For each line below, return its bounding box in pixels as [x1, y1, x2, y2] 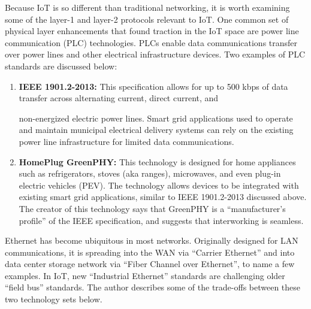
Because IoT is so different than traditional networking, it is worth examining [5, 1, 290, 13]
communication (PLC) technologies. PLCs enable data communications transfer [5, 36, 298, 49]
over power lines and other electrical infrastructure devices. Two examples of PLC [5, 48, 306, 60]
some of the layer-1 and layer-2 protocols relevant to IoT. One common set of [5, 13, 289, 25]
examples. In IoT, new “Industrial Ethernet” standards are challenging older [5, 269, 285, 281]
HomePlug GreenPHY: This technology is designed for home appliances [19, 155, 296, 168]
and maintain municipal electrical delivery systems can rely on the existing [19, 123, 294, 136]
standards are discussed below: [5, 59, 117, 72]
